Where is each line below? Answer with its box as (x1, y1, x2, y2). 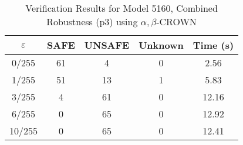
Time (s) (193, 38, 234, 52)
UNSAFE (84, 38, 130, 52)
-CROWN (156, 15, 197, 28)
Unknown (139, 38, 184, 52)
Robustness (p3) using (46, 15, 138, 28)
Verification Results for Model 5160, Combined (25, 1, 218, 15)
